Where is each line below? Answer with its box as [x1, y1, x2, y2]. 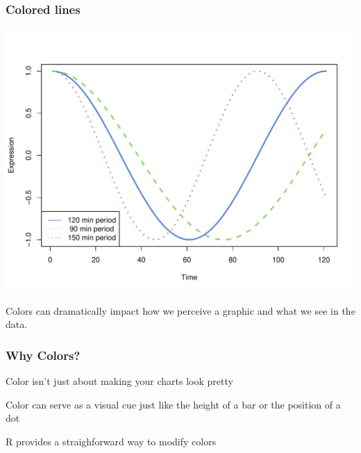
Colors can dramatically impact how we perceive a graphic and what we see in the [6, 303, 355, 318]
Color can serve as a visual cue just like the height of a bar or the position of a [6, 397, 341, 411]
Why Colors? [6, 346, 81, 363]
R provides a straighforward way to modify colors [6, 434, 217, 448]
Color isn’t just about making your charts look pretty [6, 374, 233, 388]
